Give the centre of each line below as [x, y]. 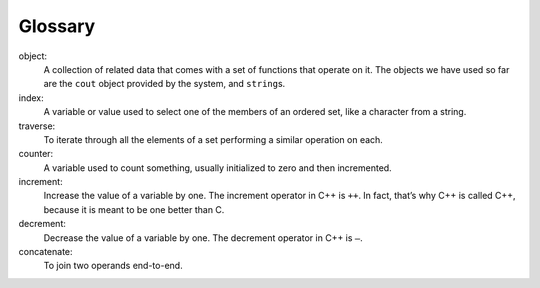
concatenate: [46, 252]
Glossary [57, 26]
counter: [36, 154]
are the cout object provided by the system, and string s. [164, 84]
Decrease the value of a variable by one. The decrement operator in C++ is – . [203, 237]
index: [31, 97]
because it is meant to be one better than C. [134, 209]
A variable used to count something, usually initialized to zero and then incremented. [217, 167]
